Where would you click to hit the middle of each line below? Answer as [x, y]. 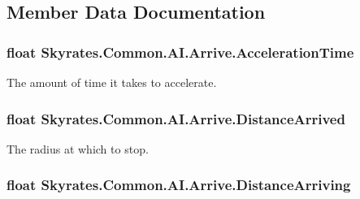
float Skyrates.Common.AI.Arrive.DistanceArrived [176, 118]
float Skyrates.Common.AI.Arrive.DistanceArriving [179, 185]
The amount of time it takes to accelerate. [112, 82]
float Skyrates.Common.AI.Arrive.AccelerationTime [180, 52]
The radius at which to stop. [78, 148]
